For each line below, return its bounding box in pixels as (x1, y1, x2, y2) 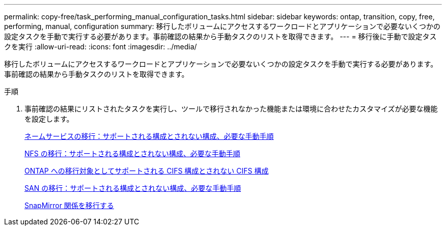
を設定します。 (24, 114, 74, 123)
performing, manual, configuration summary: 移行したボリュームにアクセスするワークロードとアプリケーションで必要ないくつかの (4, 22, 441, 31)
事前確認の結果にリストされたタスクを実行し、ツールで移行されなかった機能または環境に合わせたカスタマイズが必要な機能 (24, 104, 438, 113)
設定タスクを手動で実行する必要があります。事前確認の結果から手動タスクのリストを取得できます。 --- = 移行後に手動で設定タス (4, 32, 437, 41)
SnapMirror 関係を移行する (24, 201, 114, 210)
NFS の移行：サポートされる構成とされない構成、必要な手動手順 (24, 149, 240, 158)
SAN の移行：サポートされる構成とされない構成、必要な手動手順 (24, 184, 241, 192)
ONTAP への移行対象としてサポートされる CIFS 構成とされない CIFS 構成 (24, 166, 269, 175)
